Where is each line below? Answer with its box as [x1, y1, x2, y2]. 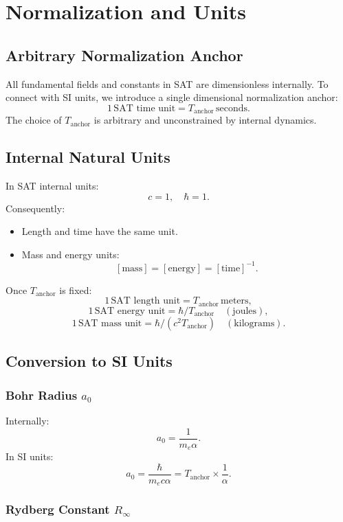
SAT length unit [111, 296, 181, 306]
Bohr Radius [5, 386, 78, 403]
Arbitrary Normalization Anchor [5, 44, 243, 65]
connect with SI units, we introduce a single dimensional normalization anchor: [5, 90, 338, 104]
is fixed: [59, 282, 92, 297]
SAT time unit [113, 103, 176, 113]
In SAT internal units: [5, 179, 99, 193]
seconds [216, 103, 248, 113]
